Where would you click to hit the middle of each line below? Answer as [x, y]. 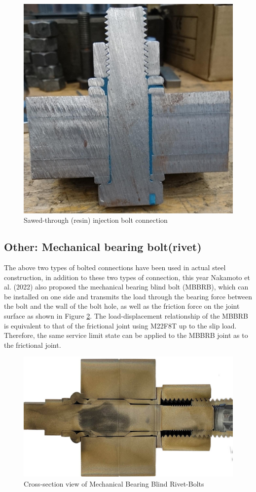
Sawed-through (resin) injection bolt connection [96, 220]
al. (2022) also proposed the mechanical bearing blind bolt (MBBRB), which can [126, 287]
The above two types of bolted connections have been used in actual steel [115, 267]
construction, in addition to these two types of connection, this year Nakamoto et [127, 277]
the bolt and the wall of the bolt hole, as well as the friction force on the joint [122, 306]
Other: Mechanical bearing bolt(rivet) [103, 247]
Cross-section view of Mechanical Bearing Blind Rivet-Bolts [114, 483]
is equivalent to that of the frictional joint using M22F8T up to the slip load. [120, 325]
